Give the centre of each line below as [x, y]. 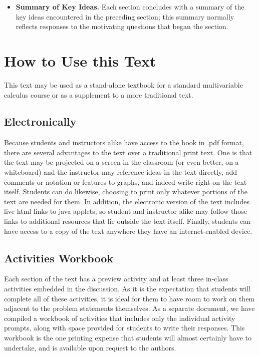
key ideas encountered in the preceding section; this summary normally [125, 16]
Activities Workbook [59, 258]
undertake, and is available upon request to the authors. [90, 347]
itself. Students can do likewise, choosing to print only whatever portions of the [126, 192]
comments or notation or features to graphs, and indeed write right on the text [125, 182]
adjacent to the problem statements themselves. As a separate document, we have [129, 308]
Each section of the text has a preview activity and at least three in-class [116, 279]
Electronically [40, 121]
